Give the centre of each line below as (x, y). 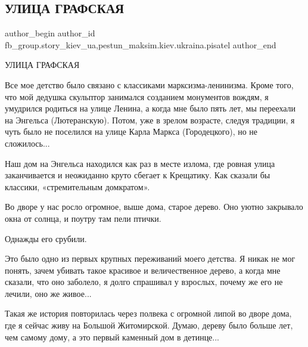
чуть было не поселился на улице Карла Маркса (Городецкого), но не (131, 131)
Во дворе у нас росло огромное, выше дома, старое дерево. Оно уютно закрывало (154, 207)
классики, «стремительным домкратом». (77, 186)
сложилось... (27, 143)
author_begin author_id (50, 33)
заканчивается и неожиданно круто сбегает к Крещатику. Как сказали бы (138, 175)
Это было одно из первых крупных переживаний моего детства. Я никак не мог (150, 258)
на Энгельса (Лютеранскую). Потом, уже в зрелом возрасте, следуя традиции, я (150, 120)
